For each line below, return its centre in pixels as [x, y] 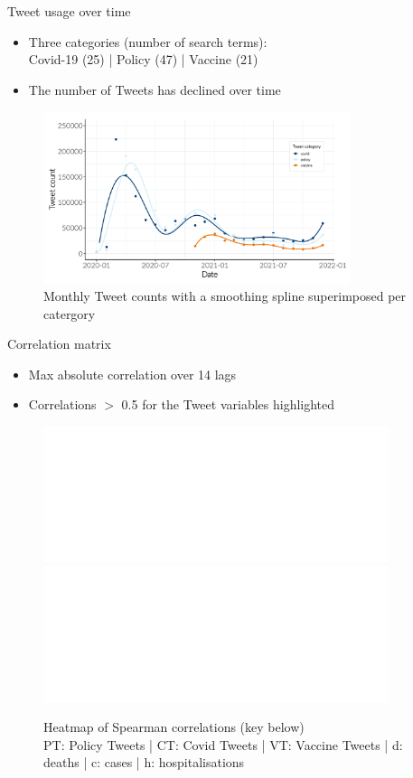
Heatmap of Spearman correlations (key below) [174, 727]
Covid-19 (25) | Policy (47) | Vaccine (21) [143, 59]
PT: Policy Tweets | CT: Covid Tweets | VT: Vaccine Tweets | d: [223, 744]
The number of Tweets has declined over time [155, 89]
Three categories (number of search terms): [148, 41]
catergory [70, 313]
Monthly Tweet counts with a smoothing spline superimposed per [225, 296]
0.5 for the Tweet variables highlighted [228, 404]
